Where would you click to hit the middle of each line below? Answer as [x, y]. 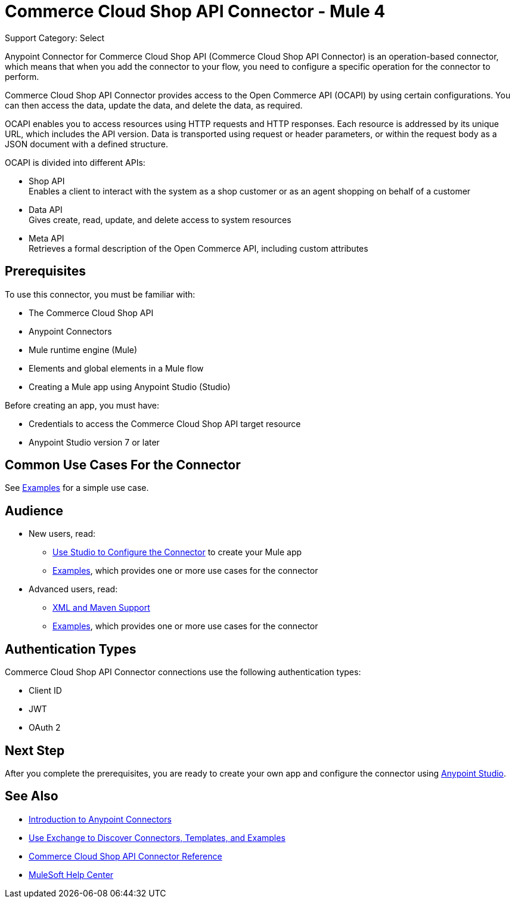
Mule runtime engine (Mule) [83, 350]
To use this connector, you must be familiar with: [100, 294]
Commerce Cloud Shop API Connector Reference [125, 856]
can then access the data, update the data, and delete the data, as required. [154, 105]
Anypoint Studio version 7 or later [94, 442]
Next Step [35, 750]
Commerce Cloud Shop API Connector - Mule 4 [195, 11]
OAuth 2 [45, 728]
